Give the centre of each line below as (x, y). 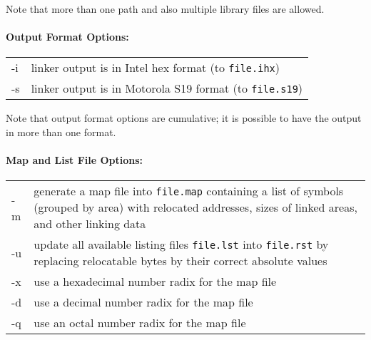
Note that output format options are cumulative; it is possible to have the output (184, 118)
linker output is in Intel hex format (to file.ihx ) (155, 68)
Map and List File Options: (75, 160)
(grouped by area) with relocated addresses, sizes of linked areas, (195, 207)
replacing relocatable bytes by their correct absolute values (181, 261)
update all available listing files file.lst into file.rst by (181, 244)
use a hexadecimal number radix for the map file (155, 282)
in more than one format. (61, 132)
